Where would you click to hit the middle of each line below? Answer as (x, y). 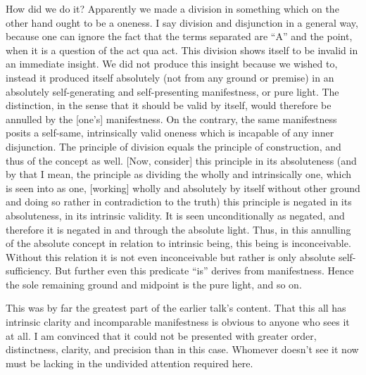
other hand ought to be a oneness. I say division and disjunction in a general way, (182, 22)
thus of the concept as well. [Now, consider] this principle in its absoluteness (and (181, 160)
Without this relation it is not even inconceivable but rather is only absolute (171, 256)
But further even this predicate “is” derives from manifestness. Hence (204, 271)
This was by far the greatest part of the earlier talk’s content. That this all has (176, 308)
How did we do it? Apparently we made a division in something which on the (172, 8)
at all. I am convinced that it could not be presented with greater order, (161, 335)
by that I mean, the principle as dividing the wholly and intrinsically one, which (179, 174)
